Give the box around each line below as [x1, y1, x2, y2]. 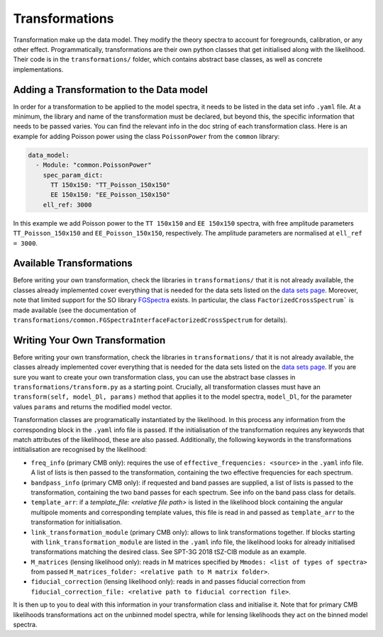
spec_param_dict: [43, 171, 104, 179]
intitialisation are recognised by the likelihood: [13, 445, 147, 454]
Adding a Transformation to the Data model [13, 84, 209, 96]
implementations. [13, 65, 64, 74]
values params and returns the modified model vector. [13, 402, 172, 411]
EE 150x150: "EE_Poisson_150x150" [50, 191, 170, 199]
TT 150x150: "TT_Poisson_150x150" [50, 181, 170, 189]
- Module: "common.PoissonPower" [35, 161, 152, 170]
